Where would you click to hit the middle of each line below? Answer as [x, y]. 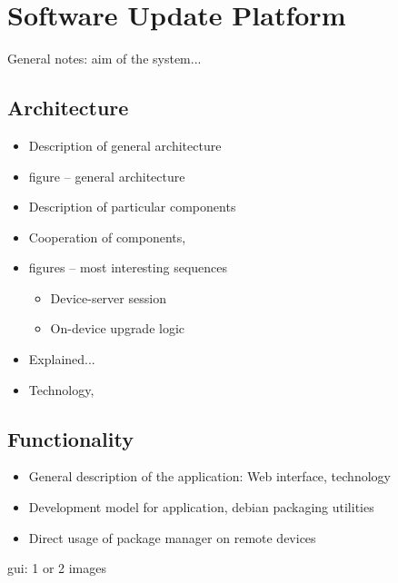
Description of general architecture [125, 145]
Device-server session [108, 297]
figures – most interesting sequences [128, 267]
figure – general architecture [107, 176]
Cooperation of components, [107, 237]
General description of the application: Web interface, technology [209, 476]
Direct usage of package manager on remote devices [172, 537]
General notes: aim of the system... [104, 59]
